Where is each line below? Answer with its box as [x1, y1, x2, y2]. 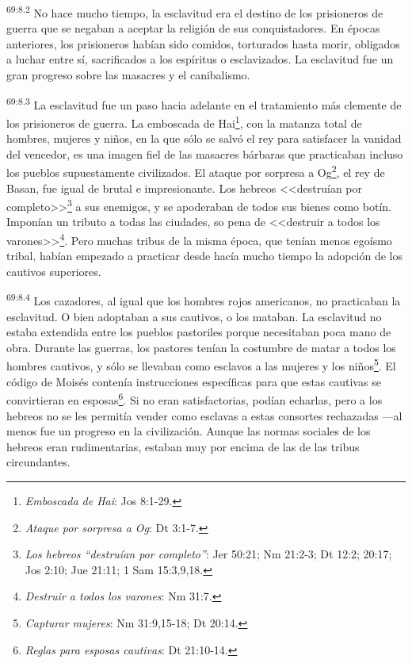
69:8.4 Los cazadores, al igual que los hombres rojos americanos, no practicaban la [6, 290, 401, 309]
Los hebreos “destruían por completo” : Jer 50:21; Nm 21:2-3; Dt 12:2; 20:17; [25, 546, 392, 562]
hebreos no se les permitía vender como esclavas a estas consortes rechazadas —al [6, 407, 402, 423]
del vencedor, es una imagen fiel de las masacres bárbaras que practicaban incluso [6, 145, 403, 162]
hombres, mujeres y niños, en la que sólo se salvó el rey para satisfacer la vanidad [6, 130, 402, 147]
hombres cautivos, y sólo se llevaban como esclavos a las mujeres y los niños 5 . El [6, 355, 396, 374]
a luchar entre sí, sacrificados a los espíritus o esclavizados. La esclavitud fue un [6, 51, 394, 67]
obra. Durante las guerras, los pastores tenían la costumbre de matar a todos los [6, 339, 396, 355]
